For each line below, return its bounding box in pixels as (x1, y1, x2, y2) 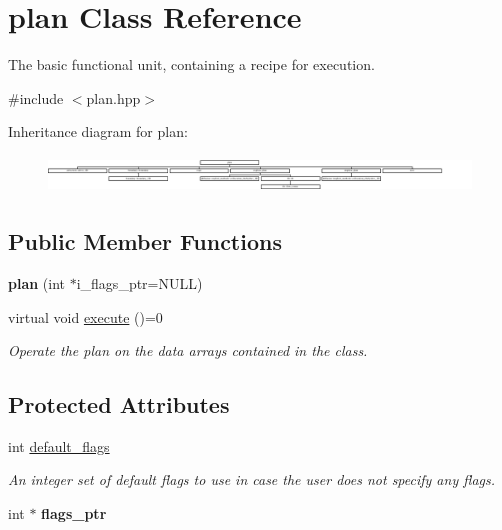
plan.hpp (86, 87, 141, 108)
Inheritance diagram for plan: (8, 121, 188, 142)
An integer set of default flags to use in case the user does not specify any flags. (8, 469, 496, 490)
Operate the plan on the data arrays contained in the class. (8, 340, 368, 361)
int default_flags (8, 435, 110, 456)
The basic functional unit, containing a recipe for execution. (8, 54, 375, 75)
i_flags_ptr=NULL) (76, 272, 203, 293)
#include (8, 87, 64, 108)
